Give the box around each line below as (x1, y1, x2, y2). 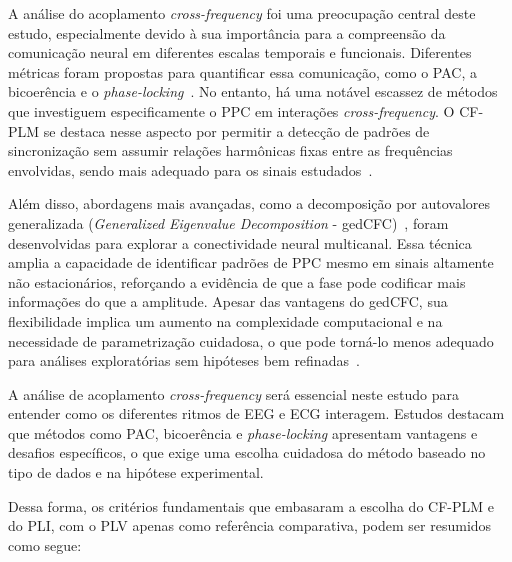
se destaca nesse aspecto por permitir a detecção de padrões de (43, 120, 430, 141)
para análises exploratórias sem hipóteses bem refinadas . (8, 350, 360, 371)
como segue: (8, 534, 82, 555)
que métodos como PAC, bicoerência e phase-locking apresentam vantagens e (8, 422, 478, 443)
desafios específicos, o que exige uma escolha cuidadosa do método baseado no (8, 442, 486, 463)
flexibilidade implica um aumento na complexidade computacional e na (8, 310, 443, 331)
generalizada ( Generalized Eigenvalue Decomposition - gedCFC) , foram (8, 212, 449, 233)
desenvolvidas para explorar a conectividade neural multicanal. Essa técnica (8, 232, 472, 253)
